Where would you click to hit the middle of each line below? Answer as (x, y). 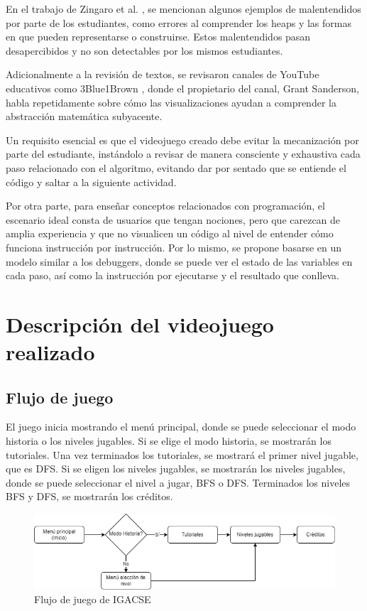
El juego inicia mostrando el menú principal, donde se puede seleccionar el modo (181, 427)
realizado (50, 352)
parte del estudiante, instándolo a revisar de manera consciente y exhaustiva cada (183, 154)
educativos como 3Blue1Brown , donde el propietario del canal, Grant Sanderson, (182, 88)
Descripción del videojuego (140, 324)
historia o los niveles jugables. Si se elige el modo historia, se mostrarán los (169, 441)
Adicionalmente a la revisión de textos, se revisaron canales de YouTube (163, 74)
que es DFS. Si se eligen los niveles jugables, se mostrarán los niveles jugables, (176, 469)
